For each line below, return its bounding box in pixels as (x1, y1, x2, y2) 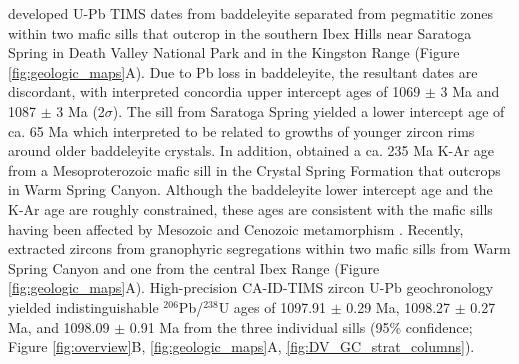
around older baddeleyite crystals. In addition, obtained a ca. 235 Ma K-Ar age (8, 140, 495, 161)
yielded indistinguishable (8, 296, 159, 317)
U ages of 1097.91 (218, 296, 327, 317)
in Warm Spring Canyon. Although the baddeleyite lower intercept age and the (8, 179, 493, 200)
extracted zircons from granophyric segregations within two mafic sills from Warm (8, 238, 511, 259)
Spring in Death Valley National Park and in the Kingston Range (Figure (8, 42, 460, 63)
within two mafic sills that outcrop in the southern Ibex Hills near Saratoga (8, 22, 472, 43)
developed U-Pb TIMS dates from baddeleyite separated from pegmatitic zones (8, 3, 494, 23)
